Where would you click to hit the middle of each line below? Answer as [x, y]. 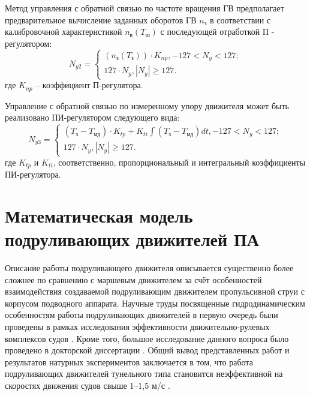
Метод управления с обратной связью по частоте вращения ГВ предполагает [145, 8]
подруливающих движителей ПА [132, 239]
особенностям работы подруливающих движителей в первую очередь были [142, 315]
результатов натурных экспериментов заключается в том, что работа [129, 361]
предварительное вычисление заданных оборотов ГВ [101, 19]
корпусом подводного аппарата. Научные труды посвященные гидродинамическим [155, 303]
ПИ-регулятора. [33, 174]
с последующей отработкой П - [217, 31]
